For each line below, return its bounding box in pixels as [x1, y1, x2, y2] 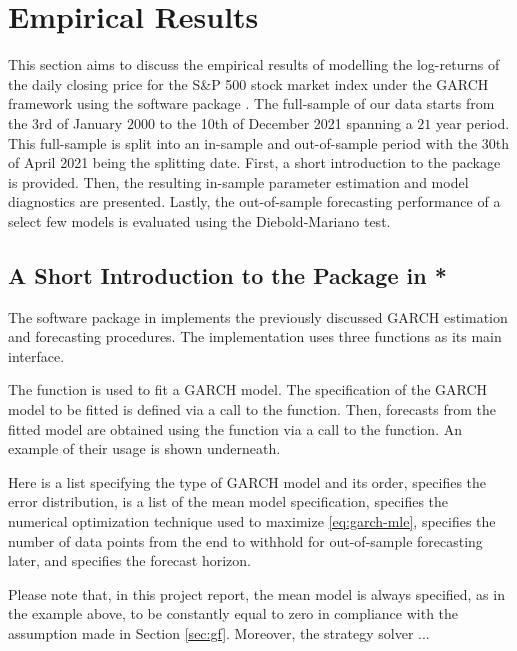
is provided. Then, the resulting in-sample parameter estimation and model [8, 171, 469, 192]
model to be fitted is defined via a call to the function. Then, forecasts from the [8, 399, 496, 420]
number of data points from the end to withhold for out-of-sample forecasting [8, 530, 483, 551]
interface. [8, 345, 65, 366]
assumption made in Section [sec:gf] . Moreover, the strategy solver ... [8, 622, 430, 643]
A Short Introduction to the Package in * [8, 259, 447, 290]
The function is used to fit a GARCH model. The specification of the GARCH [8, 379, 488, 400]
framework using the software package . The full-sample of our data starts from [8, 93, 495, 114]
